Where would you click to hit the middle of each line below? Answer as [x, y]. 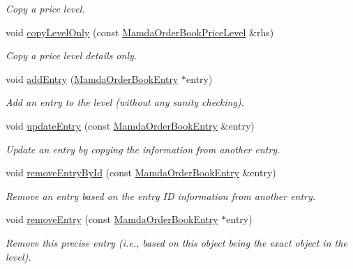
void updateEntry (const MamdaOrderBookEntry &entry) [130, 125]
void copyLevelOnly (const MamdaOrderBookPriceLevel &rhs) [140, 32]
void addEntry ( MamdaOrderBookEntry [92, 78]
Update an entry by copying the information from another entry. [143, 149]
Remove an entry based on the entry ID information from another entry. [161, 195]
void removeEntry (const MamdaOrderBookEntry [112, 219]
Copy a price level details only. [72, 55]
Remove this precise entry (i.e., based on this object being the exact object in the [176, 242]
